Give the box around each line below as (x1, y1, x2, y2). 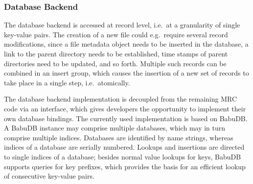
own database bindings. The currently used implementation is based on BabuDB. (4, 113, 248, 123)
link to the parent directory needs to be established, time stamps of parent (4, 49, 228, 58)
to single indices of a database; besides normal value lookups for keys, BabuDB (4, 151, 241, 161)
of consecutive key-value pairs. (4, 171, 94, 181)
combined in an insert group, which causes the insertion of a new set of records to (4, 68, 249, 78)
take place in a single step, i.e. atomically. (4, 77, 130, 87)
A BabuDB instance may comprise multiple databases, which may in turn (4, 123, 226, 133)
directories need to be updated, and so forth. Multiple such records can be (4, 58, 227, 68)
